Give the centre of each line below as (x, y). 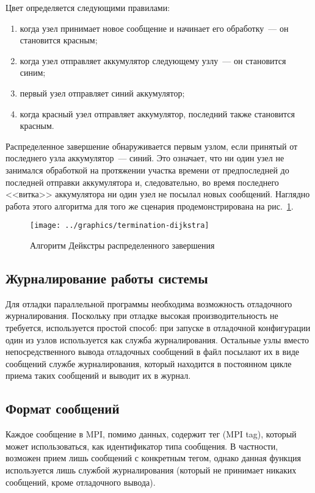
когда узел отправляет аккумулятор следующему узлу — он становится (153, 60)
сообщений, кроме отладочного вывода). (81, 482)
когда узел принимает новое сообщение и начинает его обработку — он (154, 28)
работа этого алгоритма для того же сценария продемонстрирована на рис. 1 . (150, 206)
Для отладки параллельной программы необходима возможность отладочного (149, 303)
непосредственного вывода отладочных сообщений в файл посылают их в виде (153, 352)
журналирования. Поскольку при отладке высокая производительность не (142, 316)
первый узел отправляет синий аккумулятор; (102, 93)
